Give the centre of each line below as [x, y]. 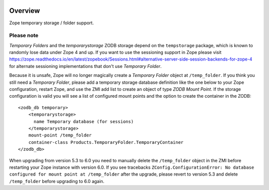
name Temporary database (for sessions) [84, 121]
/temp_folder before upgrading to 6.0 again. [57, 181]
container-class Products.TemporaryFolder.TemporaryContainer [106, 142]
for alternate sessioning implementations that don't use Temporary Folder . [85, 66]
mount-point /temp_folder [60, 135]
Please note [24, 36]
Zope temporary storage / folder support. [52, 23]
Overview [25, 11]
